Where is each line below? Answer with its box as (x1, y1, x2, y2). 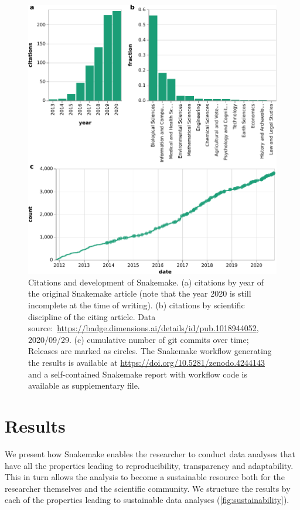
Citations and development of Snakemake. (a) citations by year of (28, 276, 264, 288)
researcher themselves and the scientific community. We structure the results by (5, 482, 291, 494)
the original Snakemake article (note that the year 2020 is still (28, 287, 251, 300)
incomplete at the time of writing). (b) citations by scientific (28, 299, 245, 311)
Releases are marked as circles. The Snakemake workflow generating (28, 345, 272, 357)
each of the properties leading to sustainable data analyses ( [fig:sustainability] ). (5, 494, 289, 506)
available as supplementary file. (28, 379, 140, 392)
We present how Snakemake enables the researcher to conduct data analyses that (5, 447, 295, 460)
